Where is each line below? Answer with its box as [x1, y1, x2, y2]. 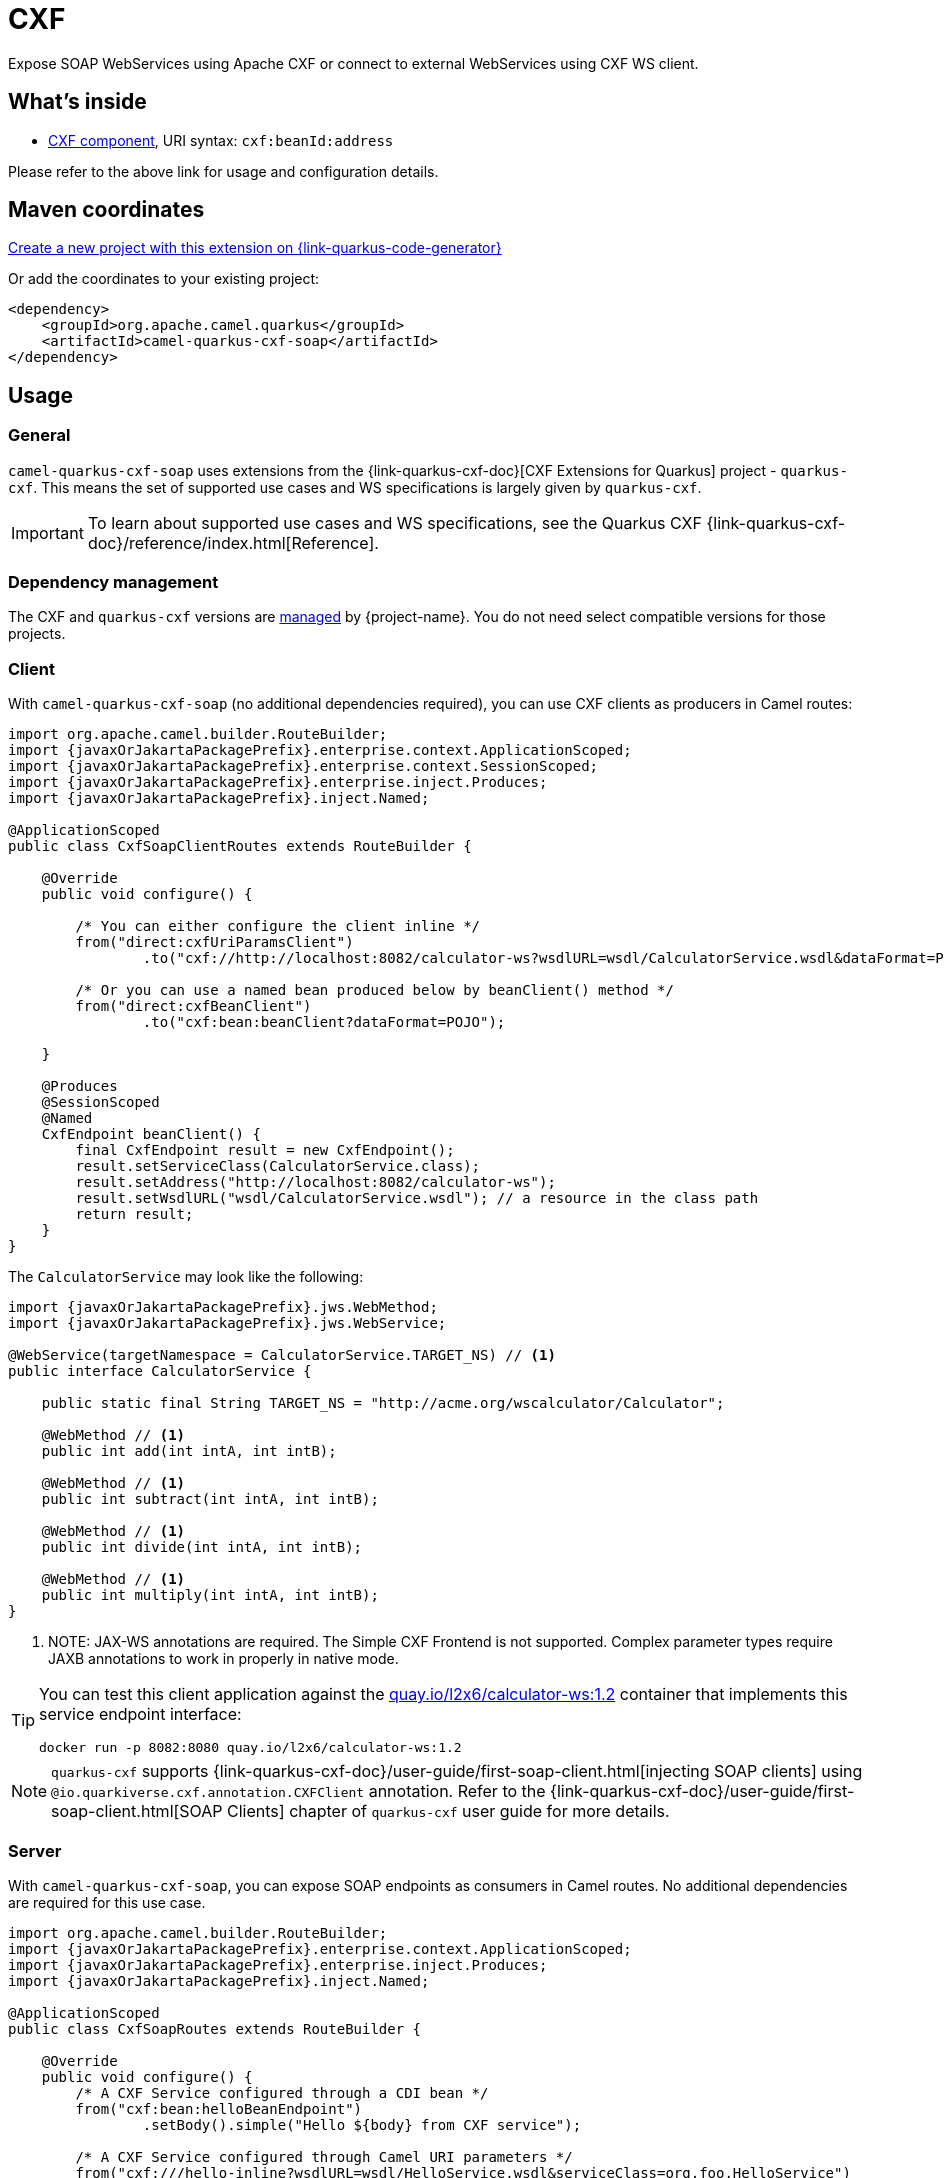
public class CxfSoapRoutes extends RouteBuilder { [8, 2020, 422, 2037]
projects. [8, 625, 66, 643]
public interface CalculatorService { [8, 1363, 312, 1380]
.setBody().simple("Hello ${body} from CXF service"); [142, 2116, 582, 2133]
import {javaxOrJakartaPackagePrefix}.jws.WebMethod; [8, 1299, 438, 1316]
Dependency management [8, 572, 219, 593]
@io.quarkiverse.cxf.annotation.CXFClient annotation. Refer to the [51, 1781, 546, 1802]
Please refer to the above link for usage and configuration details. [8, 162, 439, 180]
